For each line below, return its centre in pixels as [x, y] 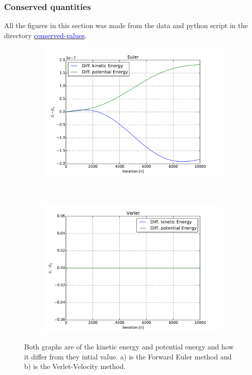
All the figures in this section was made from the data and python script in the [126, 25]
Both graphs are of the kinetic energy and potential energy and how [129, 347]
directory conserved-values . [46, 35]
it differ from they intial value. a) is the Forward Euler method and [128, 356]
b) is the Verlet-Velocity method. [75, 366]
